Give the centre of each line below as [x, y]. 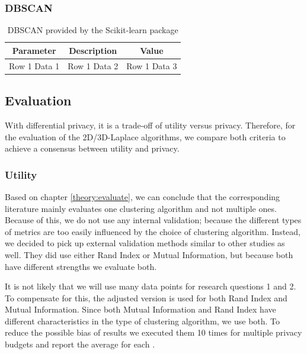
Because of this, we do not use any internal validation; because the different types [153, 220]
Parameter [34, 50]
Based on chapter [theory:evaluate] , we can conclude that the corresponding [143, 196]
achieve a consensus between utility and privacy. [92, 148]
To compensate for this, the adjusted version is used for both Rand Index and [146, 297]
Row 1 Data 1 [34, 65]
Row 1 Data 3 [152, 65]
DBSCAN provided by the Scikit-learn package [93, 30]
